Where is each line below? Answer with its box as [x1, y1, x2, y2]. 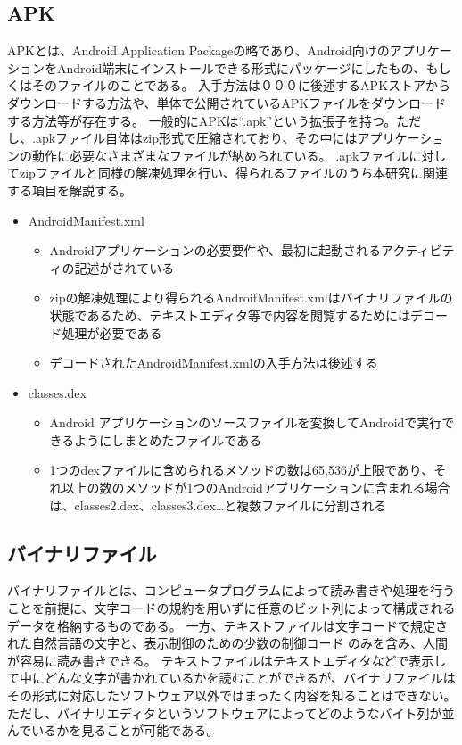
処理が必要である [62, 323, 162, 342]
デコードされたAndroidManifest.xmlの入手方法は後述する [49, 353, 378, 372]
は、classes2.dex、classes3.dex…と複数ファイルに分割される [49, 495, 387, 514]
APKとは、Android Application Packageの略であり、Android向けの [7, 41, 390, 60]
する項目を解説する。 [7, 180, 132, 199]
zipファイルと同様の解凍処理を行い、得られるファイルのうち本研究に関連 [19, 163, 448, 182]
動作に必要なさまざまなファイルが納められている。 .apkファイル [31, 145, 409, 164]
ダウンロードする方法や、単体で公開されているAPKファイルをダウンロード [7, 93, 447, 112]
